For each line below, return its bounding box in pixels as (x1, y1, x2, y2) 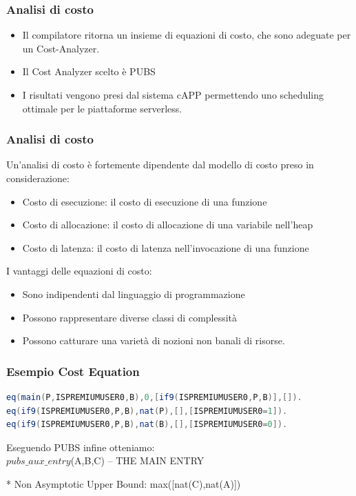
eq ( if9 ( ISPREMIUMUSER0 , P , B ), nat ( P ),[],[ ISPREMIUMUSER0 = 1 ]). (6, 406, 288, 416)
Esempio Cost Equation (6, 362, 140, 379)
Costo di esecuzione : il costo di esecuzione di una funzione (22, 194, 267, 208)
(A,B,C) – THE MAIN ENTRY (70, 453, 205, 468)
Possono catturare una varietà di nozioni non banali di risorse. (22, 333, 285, 348)
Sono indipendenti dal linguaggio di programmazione (22, 286, 245, 301)
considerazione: (6, 171, 70, 185)
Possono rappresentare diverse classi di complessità (22, 310, 238, 324)
